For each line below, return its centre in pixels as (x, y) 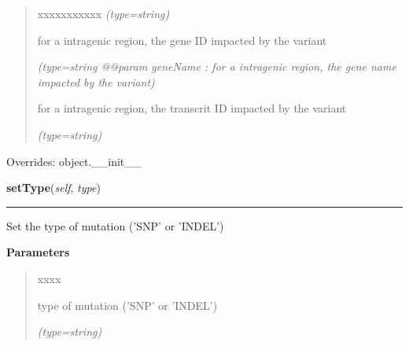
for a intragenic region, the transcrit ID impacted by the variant (192, 108)
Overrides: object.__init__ (74, 161)
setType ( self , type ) (53, 188)
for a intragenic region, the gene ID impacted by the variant (182, 40)
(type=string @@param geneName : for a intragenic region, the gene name (217, 66)
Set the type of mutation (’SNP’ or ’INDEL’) (115, 225)
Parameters (38, 252)
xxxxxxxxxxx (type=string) (103, 13)
